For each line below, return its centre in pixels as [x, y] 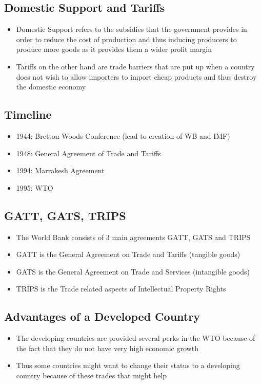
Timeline [28, 114]
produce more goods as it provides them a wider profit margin [114, 49]
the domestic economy [51, 87]
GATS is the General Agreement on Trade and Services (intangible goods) [133, 271]
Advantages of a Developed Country [102, 316]
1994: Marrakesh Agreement [60, 170]
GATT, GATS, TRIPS [65, 215]
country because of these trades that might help [91, 375]
